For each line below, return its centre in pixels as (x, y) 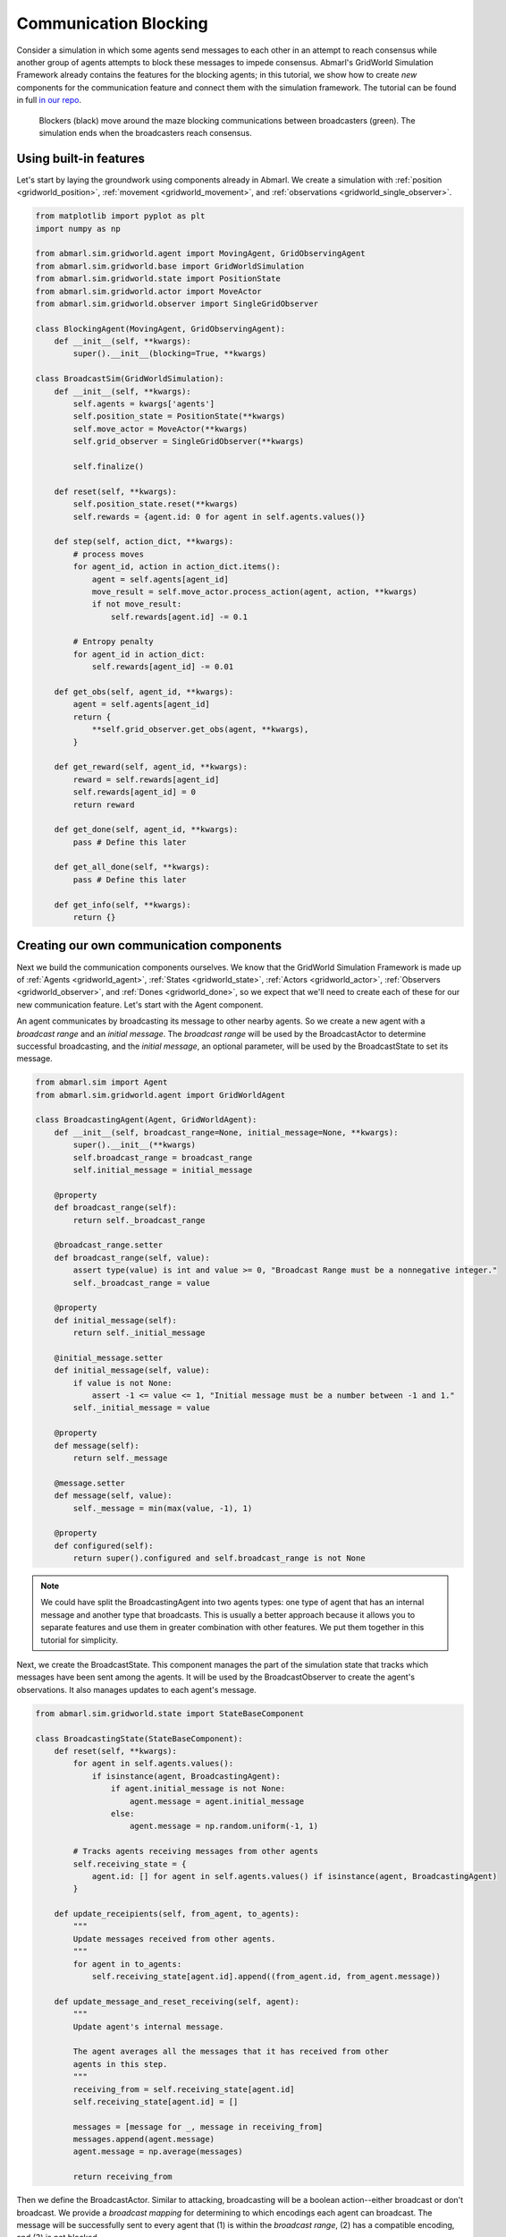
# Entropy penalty (113, 642)
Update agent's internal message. (148, 2026)
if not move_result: (137, 604)
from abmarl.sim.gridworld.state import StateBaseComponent (170, 1713)
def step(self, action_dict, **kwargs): (144, 542)
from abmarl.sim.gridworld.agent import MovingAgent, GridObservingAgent (200, 254)
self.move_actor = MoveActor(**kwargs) (160, 429)
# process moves (109, 554)
